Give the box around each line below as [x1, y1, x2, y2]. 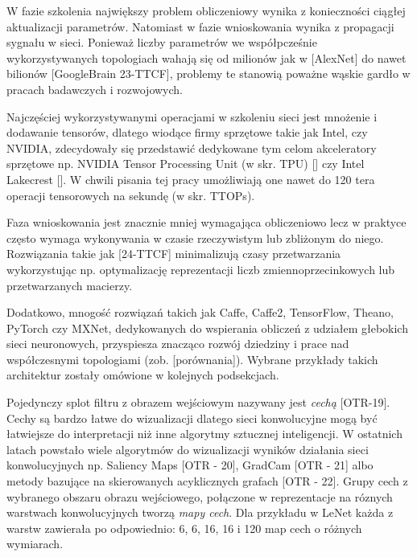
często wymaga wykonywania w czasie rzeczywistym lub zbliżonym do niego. [6, 229, 384, 246]
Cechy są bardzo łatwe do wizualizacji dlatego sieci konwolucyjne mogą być [6, 409, 378, 426]
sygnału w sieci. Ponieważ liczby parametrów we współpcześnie [6, 34, 317, 51]
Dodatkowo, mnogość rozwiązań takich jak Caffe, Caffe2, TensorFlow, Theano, [6, 304, 394, 321]
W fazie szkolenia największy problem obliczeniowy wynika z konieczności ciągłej [6, 2, 406, 18]
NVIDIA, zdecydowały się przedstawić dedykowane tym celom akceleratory [6, 139, 377, 156]
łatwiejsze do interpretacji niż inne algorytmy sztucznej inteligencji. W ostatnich [6, 425, 403, 442]
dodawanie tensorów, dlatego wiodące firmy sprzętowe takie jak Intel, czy [6, 124, 368, 141]
